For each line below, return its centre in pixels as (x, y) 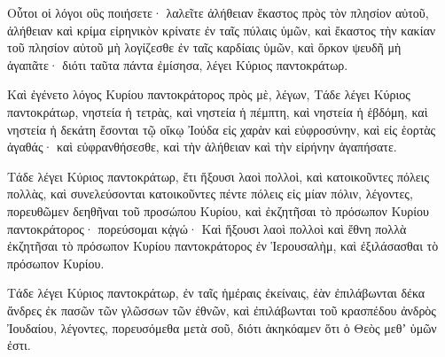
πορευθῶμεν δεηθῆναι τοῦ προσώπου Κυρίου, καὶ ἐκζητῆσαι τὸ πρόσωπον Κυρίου (218, 210)
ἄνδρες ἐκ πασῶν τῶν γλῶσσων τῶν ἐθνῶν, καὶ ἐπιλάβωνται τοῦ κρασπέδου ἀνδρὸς (222, 310)
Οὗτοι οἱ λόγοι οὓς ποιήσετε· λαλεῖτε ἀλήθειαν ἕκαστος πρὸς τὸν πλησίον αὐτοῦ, (218, 12)
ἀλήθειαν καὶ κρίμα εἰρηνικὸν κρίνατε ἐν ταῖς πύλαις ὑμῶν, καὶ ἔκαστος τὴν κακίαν (222, 30)
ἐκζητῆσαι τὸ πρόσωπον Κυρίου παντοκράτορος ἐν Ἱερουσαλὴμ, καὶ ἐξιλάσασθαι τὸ (223, 246)
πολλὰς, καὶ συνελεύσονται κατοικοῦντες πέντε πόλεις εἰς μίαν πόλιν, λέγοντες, (210, 194)
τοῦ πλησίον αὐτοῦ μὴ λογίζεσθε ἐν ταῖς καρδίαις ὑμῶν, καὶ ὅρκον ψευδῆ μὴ (204, 47)
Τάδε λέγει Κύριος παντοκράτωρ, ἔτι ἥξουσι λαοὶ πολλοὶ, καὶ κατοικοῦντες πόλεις (218, 176)
